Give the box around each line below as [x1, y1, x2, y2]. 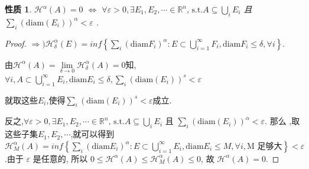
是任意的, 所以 [32, 152, 88, 164]
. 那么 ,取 [265, 115, 300, 127]
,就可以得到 [70, 128, 115, 140]
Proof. [5, 37, 27, 49]
